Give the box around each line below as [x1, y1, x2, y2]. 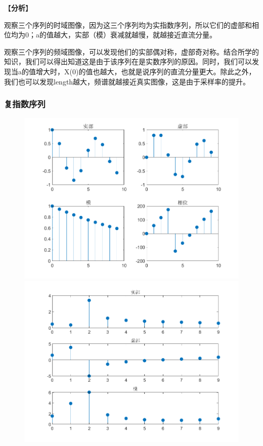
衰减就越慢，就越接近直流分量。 [110, 29, 216, 40]
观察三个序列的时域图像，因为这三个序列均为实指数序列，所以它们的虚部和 [4, 19, 252, 30]
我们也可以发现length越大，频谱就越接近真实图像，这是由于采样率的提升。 [4, 76, 250, 86]
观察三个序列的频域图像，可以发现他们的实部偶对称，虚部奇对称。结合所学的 [4, 46, 259, 57]
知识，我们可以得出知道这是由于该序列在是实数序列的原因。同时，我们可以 [4, 56, 252, 67]
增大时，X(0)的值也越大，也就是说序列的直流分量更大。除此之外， [35, 66, 256, 76]
